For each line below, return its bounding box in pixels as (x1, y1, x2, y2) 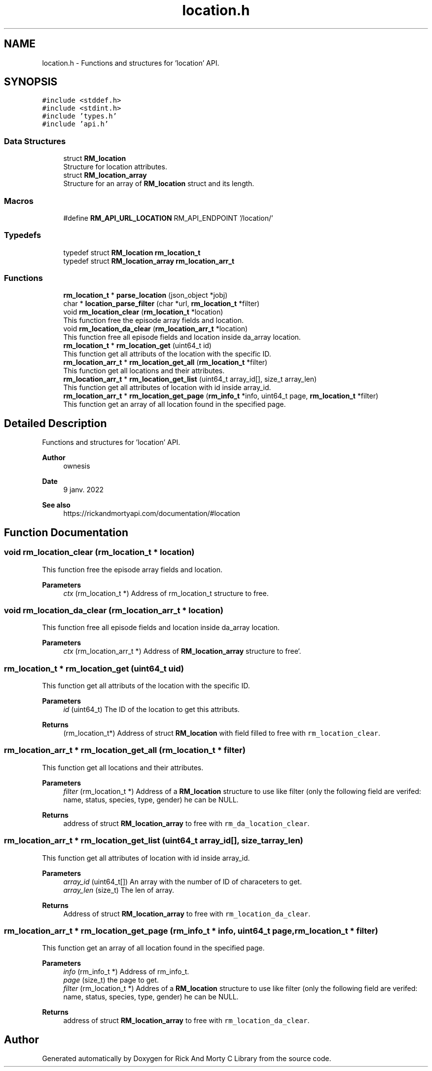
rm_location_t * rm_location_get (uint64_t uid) (4, 663, 184, 674)
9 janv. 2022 (63, 485, 104, 494)
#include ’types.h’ (42, 112, 117, 120)
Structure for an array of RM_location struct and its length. (63, 179, 254, 188)
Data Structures (4, 136, 66, 146)
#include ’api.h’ (42, 120, 109, 128)
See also (42, 501, 71, 510)
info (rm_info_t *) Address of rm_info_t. (63, 967, 189, 976)
